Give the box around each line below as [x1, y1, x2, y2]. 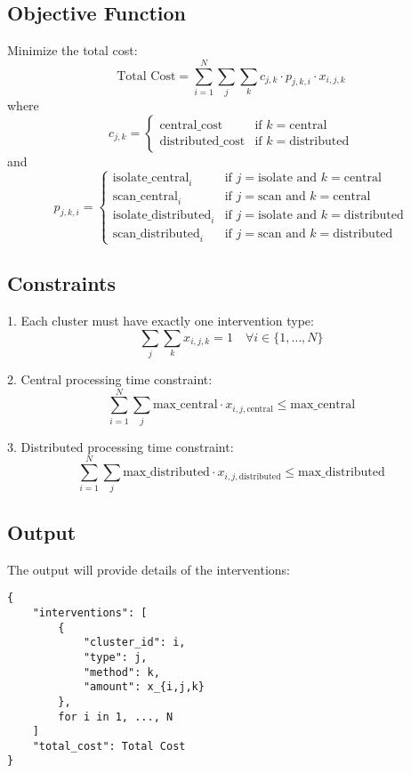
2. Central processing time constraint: [7, 370, 213, 389]
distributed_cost [159, 135, 246, 149]
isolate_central [112, 172, 189, 185]
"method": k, [83, 665, 160, 679]
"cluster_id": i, [83, 636, 186, 649]
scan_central [112, 190, 178, 204]
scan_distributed [112, 227, 200, 240]
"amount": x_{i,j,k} [83, 680, 205, 694]
